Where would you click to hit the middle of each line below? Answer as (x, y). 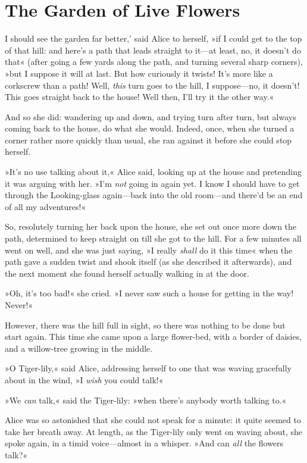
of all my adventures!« (46, 206)
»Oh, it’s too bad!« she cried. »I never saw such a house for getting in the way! (149, 293)
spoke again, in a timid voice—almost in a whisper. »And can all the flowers (144, 443)
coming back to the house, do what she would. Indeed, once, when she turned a (150, 128)
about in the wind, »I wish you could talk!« (84, 379)
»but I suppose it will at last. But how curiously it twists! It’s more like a (139, 73)
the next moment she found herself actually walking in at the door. (127, 273)
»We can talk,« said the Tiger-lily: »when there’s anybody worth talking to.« (146, 400)
